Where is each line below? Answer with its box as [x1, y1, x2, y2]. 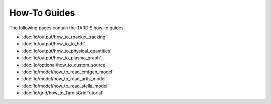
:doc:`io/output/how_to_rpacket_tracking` [22, 34, 107, 40]
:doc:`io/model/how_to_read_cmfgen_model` [22, 69, 114, 75]
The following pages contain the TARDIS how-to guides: [9, 25, 125, 31]
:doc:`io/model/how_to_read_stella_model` [22, 83, 109, 89]
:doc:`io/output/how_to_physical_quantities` [22, 48, 112, 54]
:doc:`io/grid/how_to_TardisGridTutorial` [22, 90, 104, 96]
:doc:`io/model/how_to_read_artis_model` [22, 76, 107, 82]
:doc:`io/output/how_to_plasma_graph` [22, 55, 101, 61]
